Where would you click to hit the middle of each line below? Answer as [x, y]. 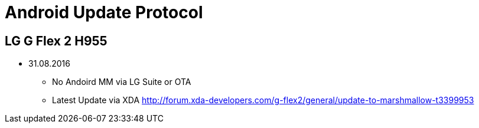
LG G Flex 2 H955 [56, 41]
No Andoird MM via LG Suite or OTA [122, 82]
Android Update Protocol [104, 12]
